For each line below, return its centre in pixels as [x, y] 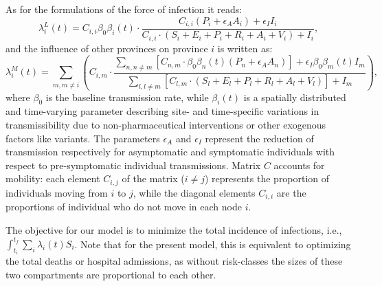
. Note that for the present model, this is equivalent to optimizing [213, 244]
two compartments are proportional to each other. [111, 275]
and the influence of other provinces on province [107, 48]
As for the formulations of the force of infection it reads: [124, 9]
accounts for [299, 165]
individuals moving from [57, 192]
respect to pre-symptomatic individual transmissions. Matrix [133, 165]
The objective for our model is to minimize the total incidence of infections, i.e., [174, 229]
